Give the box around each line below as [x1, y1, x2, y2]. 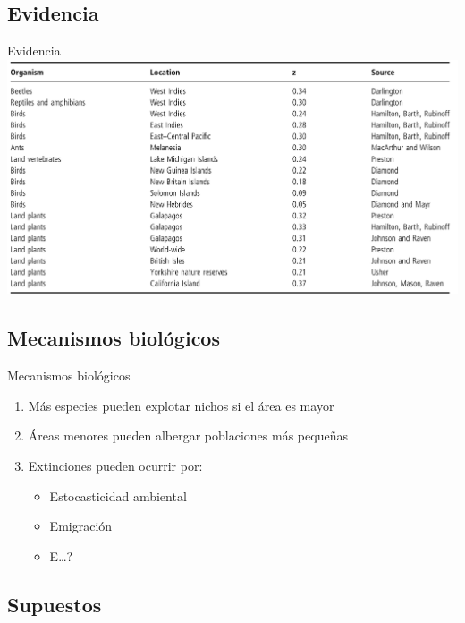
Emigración [49, 516, 113, 535]
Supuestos [7, 590, 102, 618]
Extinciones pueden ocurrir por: [28, 456, 203, 474]
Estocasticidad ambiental [49, 486, 187, 505]
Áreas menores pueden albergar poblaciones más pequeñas [28, 426, 348, 445]
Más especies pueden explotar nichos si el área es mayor [28, 396, 334, 414]
